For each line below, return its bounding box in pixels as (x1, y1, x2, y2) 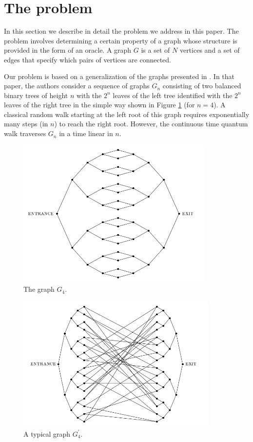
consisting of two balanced (162, 80, 241, 91)
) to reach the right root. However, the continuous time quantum (54, 119, 248, 129)
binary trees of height (4, 90, 68, 100)
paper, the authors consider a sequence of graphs (4, 80, 150, 91)
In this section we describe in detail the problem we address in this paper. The (4, 26, 239, 36)
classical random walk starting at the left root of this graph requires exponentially (4, 109, 250, 119)
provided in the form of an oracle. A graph (4, 45, 132, 55)
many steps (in (4, 119, 48, 129)
